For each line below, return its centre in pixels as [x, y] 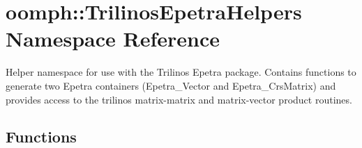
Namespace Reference [113, 39]
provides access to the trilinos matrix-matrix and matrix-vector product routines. [179, 99]
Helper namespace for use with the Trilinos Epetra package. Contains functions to [181, 72]
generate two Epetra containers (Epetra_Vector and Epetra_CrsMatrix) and [171, 85]
